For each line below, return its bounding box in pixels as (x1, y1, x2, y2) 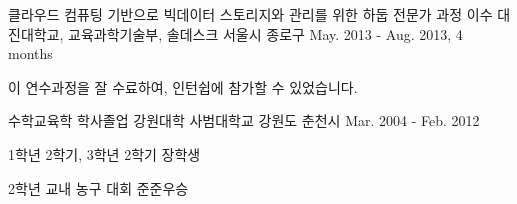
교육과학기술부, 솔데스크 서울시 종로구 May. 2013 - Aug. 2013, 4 (68, 23, 463, 44)
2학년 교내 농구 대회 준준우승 (8, 177, 189, 198)
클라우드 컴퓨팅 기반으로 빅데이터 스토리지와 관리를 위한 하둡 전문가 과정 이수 (8, 4, 493, 24)
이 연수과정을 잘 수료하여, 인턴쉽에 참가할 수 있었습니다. (8, 76, 358, 97)
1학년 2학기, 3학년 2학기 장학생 (8, 143, 201, 164)
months (8, 43, 53, 64)
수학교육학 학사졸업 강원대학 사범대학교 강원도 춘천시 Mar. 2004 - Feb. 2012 (8, 110, 480, 131)
